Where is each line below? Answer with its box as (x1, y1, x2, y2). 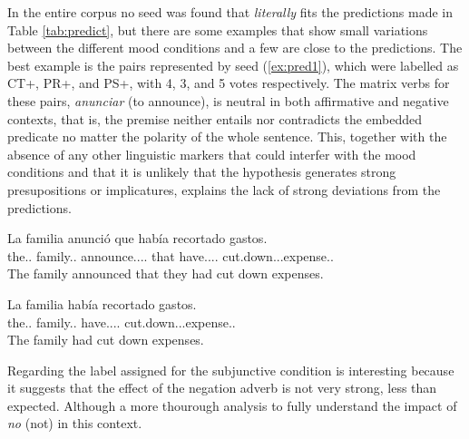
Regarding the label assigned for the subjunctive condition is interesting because (7, 360, 454, 379)
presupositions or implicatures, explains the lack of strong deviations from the (7, 180, 441, 199)
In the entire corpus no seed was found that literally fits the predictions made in (7, 3, 453, 21)
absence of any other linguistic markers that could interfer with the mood (7, 144, 416, 163)
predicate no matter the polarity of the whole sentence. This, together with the (7, 127, 447, 146)
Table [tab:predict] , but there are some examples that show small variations (7, 20, 428, 39)
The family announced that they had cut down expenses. (7, 264, 324, 283)
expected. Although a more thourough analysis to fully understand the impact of (7, 395, 457, 415)
